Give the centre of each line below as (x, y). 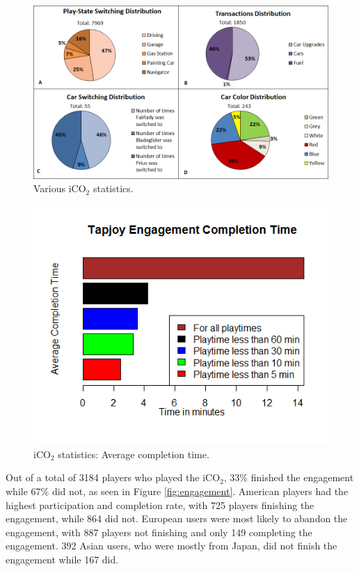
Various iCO (60, 188)
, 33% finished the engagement (289, 477)
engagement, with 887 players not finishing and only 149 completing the (159, 532)
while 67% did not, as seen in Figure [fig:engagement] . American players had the (177, 491)
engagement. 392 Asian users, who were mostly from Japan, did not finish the (171, 546)
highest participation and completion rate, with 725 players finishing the (160, 504)
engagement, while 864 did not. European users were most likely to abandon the (177, 518)
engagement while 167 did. (62, 559)
